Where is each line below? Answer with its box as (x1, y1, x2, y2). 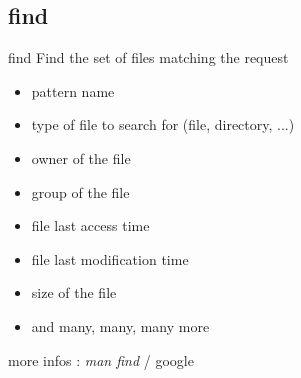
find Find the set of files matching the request (8, 47, 289, 68)
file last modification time (31, 248, 189, 269)
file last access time (31, 215, 150, 236)
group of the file (31, 181, 130, 202)
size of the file (31, 282, 117, 303)
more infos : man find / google (8, 349, 194, 370)
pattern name (31, 80, 115, 101)
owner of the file (31, 147, 131, 168)
